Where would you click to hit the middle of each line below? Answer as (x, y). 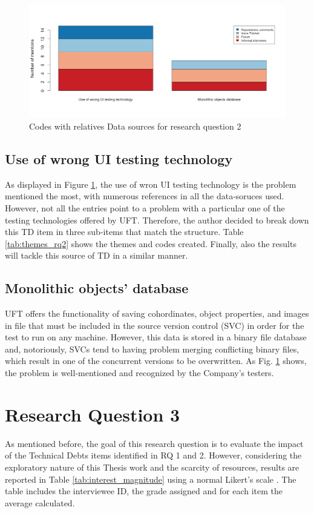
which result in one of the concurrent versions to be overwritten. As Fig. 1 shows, (156, 361)
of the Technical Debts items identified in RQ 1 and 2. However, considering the (153, 455)
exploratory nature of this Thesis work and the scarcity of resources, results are (152, 467)
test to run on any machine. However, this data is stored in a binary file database (156, 337)
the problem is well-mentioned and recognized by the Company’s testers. (139, 373)
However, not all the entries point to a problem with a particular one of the (145, 207)
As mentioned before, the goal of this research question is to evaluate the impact (154, 443)
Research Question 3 (93, 414)
